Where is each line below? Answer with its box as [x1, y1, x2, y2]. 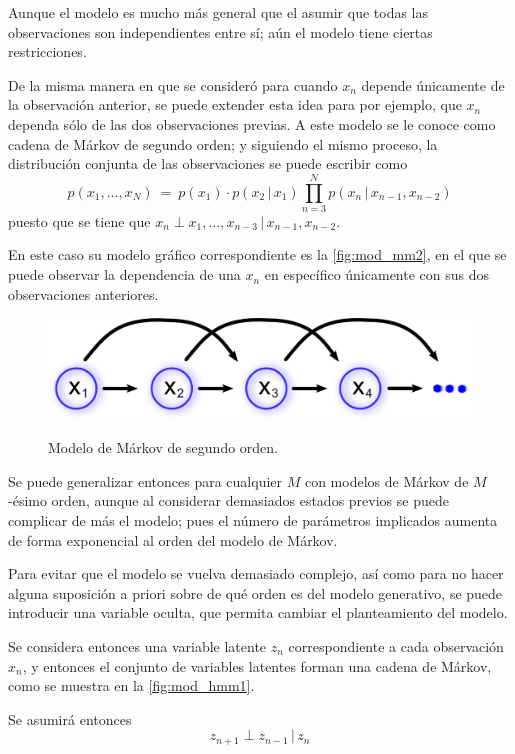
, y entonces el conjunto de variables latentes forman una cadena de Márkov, [22, 655, 492, 676]
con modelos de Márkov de [304, 470, 469, 491]
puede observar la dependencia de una [8, 264, 241, 285]
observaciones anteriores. [8, 283, 159, 304]
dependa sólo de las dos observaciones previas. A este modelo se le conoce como [8, 113, 496, 134]
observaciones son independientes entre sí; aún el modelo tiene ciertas [8, 21, 433, 42]
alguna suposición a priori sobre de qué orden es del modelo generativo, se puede [8, 582, 503, 603]
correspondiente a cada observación [288, 636, 504, 657]
